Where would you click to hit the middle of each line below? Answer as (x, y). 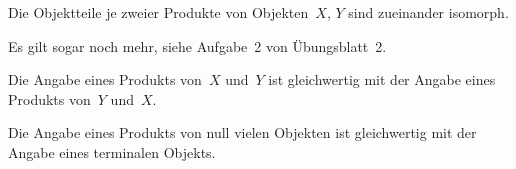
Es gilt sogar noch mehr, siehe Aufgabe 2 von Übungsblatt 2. (197, 45)
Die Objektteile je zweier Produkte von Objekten (158, 12)
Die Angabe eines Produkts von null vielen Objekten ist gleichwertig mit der (242, 132)
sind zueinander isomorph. (428, 12)
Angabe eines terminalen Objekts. (112, 151)
